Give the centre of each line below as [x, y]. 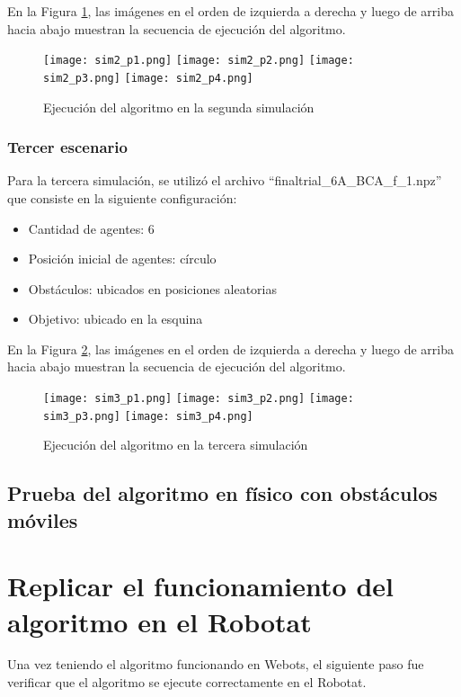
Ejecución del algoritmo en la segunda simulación [179, 107]
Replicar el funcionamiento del [200, 586]
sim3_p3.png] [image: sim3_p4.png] [148, 416]
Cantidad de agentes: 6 [91, 228]
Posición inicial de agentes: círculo [122, 259]
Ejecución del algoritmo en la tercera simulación [176, 445]
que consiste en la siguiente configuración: [122, 197]
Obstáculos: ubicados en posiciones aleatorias [153, 288]
